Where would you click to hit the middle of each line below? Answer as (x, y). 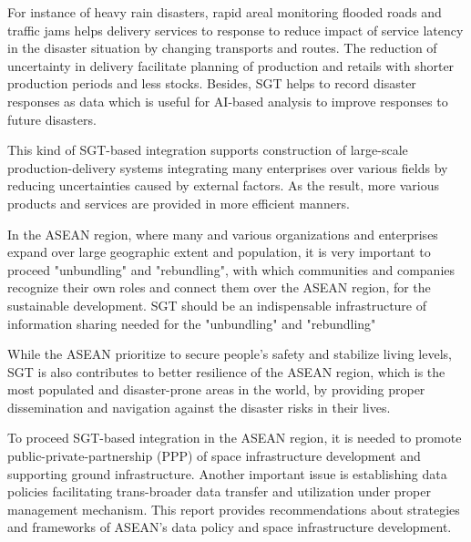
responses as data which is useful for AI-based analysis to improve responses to (228, 101)
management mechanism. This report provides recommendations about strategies (234, 509)
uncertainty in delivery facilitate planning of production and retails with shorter (231, 65)
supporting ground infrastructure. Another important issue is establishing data (227, 473)
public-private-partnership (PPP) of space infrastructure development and (214, 456)
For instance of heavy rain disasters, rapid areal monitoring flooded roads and (225, 12)
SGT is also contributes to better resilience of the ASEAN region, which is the (226, 371)
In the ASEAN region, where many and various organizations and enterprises (223, 234)
